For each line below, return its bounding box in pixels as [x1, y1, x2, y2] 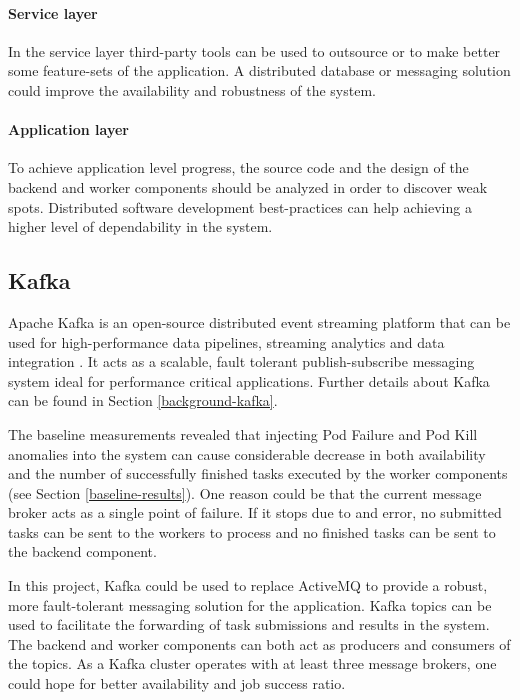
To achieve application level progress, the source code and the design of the [8, 157, 469, 178]
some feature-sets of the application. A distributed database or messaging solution [8, 60, 511, 81]
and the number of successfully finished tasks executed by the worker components [8, 463, 508, 484]
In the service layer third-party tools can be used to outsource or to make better [8, 40, 501, 61]
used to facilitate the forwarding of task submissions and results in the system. [8, 614, 490, 635]
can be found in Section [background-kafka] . [8, 390, 278, 411]
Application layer [8, 119, 129, 140]
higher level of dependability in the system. [8, 216, 273, 237]
